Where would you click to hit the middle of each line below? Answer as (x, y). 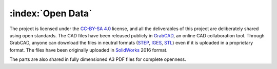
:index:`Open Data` (51, 13)
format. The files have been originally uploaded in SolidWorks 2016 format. (88, 50)
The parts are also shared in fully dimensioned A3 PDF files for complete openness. (98, 59)
